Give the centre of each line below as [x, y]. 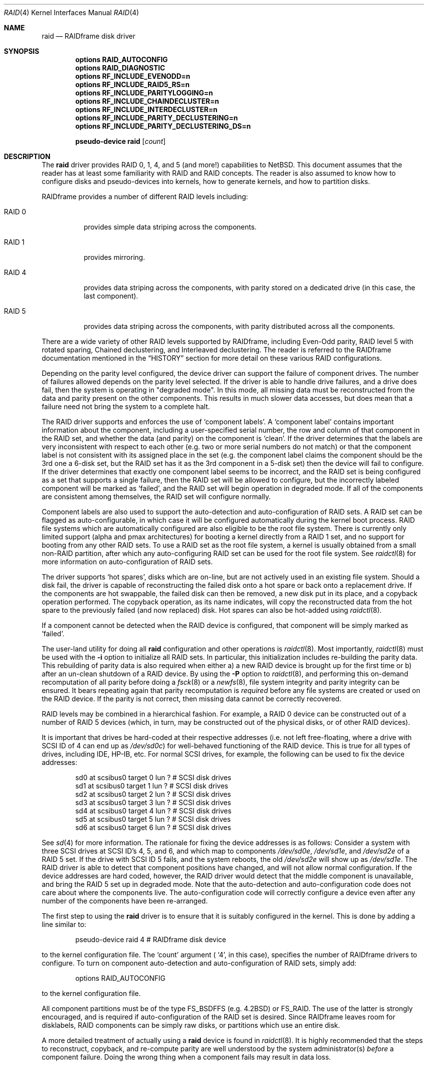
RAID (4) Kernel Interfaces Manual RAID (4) [72, 12]
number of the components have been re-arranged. [125, 901]
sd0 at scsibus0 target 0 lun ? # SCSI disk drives [153, 777]
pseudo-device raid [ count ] [120, 141]
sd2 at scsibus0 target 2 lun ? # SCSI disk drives [153, 794]
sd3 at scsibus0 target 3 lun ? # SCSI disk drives [153, 802]
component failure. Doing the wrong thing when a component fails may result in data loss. [186, 1057]
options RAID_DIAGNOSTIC [120, 68]
